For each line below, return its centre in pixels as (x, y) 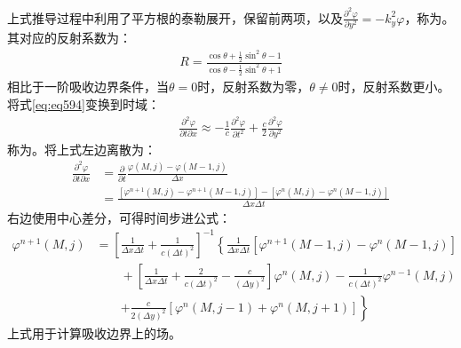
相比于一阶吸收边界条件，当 (88, 87)
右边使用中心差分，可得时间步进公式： (119, 217)
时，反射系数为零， (254, 87)
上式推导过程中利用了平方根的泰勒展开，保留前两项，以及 (175, 17)
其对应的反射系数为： (69, 38)
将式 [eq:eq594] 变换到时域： (83, 103)
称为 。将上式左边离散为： (82, 149)
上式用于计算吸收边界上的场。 (94, 332)
